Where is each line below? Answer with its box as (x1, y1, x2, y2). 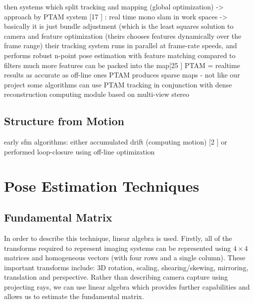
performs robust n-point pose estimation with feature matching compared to (4, 50, 236, 60)
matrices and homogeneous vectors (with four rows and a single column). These (4, 252, 246, 263)
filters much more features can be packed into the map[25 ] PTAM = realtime (4, 60, 240, 70)
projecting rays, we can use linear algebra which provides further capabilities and (4, 281, 250, 292)
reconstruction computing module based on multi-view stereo (4, 89, 190, 99)
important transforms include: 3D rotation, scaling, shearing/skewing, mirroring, (4, 262, 249, 272)
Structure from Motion (4, 113, 124, 129)
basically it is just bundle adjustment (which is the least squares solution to (4, 21, 234, 31)
